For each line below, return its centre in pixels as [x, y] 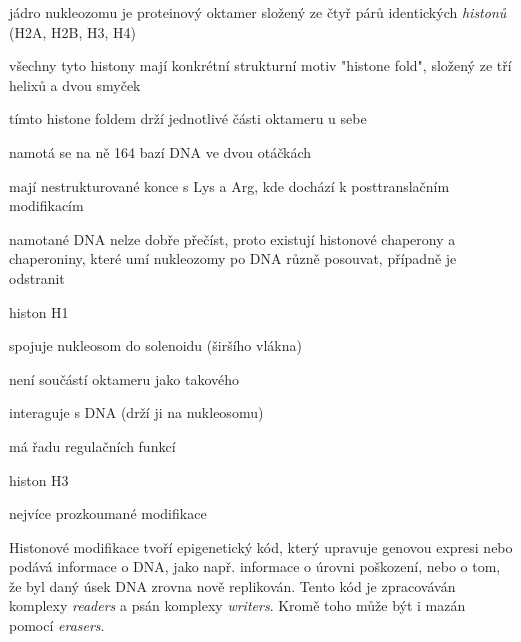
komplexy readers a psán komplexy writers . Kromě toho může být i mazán [237, 605]
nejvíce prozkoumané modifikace [108, 513]
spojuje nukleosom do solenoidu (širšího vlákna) [155, 345]
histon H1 [39, 311]
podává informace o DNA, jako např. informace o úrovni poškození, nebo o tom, [255, 566]
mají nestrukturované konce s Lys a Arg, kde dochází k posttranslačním [229, 185]
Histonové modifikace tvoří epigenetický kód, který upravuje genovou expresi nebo [261, 546]
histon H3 [39, 479]
